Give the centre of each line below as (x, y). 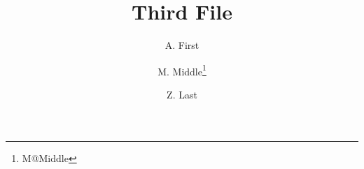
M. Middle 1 (182, 70)
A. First (182, 45)
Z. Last (182, 94)
